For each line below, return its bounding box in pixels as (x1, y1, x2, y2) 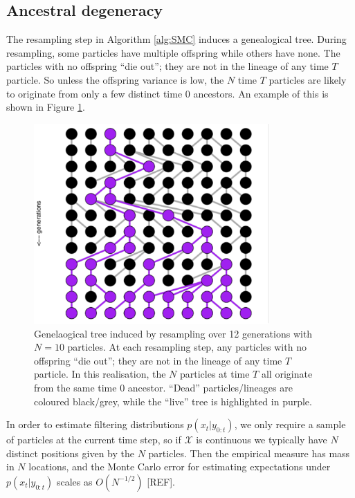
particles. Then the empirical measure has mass (148, 445, 350, 460)
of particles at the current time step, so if (6, 432, 181, 447)
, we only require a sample (234, 417, 346, 432)
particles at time (179, 367, 250, 381)
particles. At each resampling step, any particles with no (67, 340, 307, 354)
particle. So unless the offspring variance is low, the (6, 72, 224, 86)
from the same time (34, 380, 117, 395)
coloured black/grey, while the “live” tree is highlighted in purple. (34, 394, 312, 408)
